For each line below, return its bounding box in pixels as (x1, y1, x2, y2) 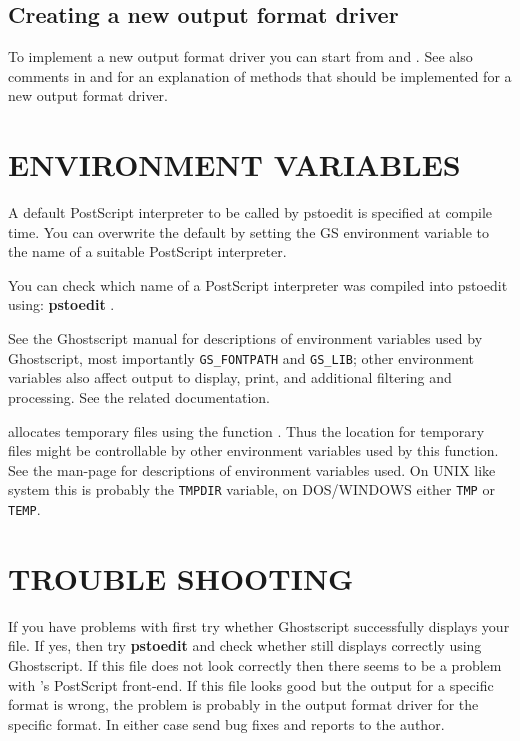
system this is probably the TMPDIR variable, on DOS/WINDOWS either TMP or (8, 479, 495, 500)
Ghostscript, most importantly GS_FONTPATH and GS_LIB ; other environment (8, 347, 475, 368)
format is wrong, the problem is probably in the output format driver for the (8, 694, 479, 715)
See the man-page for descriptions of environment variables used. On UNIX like (8, 459, 496, 480)
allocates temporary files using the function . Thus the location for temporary (8, 420, 485, 441)
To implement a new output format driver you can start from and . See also (8, 46, 473, 67)
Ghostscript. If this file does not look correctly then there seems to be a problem (8, 654, 502, 675)
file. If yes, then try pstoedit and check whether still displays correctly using (8, 635, 482, 656)
